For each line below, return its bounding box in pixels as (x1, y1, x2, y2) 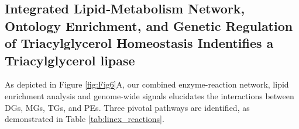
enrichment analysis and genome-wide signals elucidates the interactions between (5, 89, 294, 102)
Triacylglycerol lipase (5, 51, 135, 69)
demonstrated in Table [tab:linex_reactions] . (5, 113, 164, 125)
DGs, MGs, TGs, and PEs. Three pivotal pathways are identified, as (5, 101, 250, 113)
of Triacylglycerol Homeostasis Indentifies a (5, 34, 274, 52)
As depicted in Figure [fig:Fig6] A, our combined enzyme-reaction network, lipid (5, 78, 289, 90)
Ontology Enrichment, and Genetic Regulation (5, 16, 293, 34)
